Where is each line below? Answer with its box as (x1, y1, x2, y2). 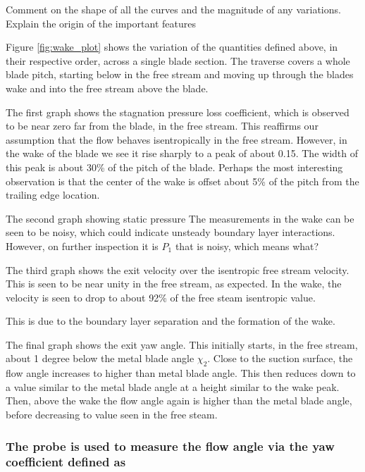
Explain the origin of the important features (6, 15, 196, 30)
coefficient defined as (6, 453, 126, 471)
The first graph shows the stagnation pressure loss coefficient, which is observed (6, 104, 349, 119)
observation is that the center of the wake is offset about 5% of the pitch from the (6, 173, 359, 188)
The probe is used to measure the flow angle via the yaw (6, 437, 335, 454)
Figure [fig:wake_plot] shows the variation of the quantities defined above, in (6, 39, 338, 54)
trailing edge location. (6, 187, 100, 202)
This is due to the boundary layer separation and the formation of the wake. (6, 313, 335, 328)
